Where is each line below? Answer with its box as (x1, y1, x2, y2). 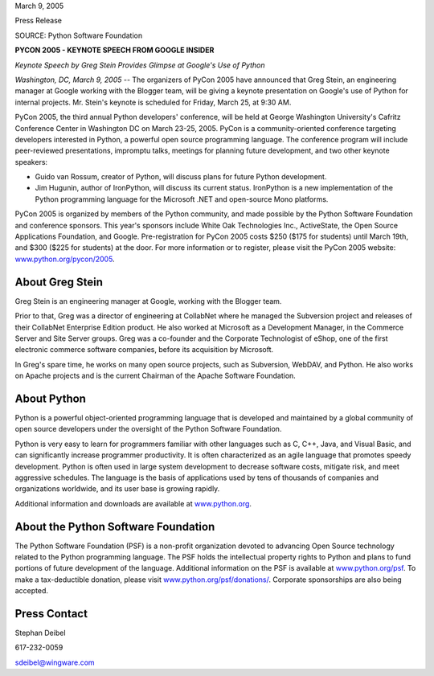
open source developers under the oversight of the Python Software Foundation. (14, 424, 282, 434)
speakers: (14, 157, 48, 166)
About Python (14, 391, 86, 405)
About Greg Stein (14, 275, 104, 289)
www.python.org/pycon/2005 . (14, 254, 116, 264)
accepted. (14, 586, 48, 596)
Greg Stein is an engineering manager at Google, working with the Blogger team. (14, 296, 282, 305)
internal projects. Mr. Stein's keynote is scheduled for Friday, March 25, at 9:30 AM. (14, 97, 292, 107)
